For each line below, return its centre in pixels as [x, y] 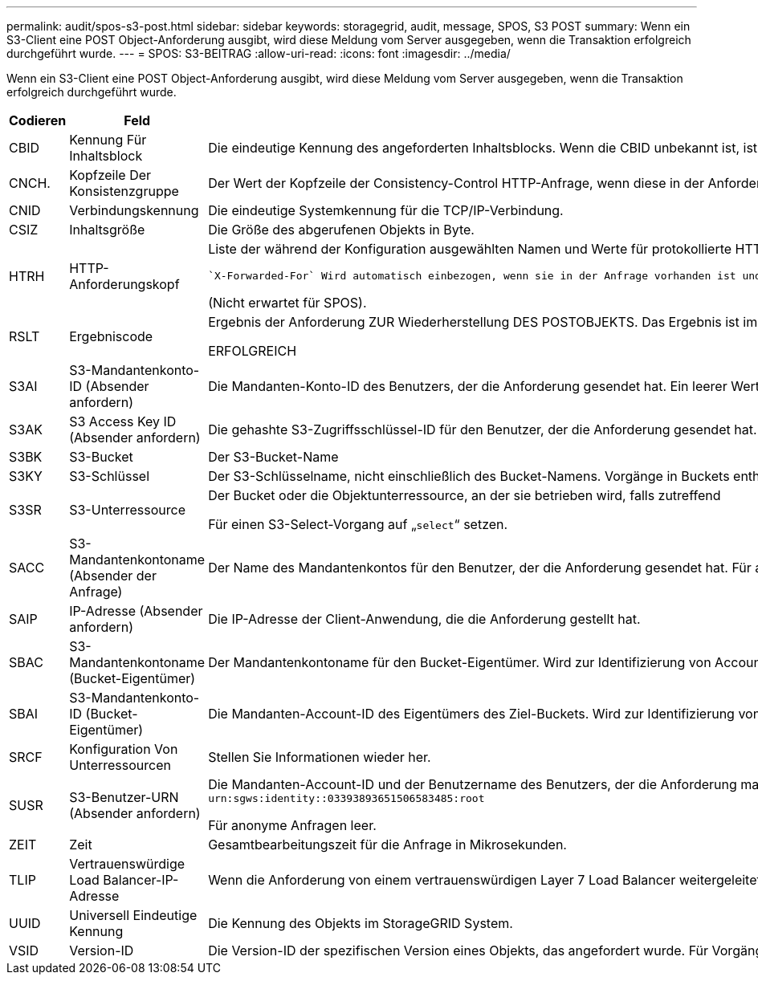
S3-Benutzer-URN [124, 797]
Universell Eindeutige [133, 915]
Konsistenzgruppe [124, 191]
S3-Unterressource [128, 510]
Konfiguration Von [124, 749]
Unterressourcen [120, 765]
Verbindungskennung [134, 210]
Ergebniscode [111, 336]
